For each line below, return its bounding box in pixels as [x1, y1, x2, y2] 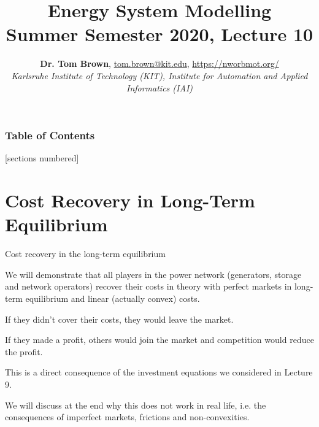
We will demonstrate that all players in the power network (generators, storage [5, 267, 302, 280]
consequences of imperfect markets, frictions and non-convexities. [5, 410, 250, 423]
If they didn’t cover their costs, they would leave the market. [5, 312, 234, 325]
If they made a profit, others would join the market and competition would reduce [5, 333, 314, 346]
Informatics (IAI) [126, 81, 193, 94]
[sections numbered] [5, 152, 79, 164]
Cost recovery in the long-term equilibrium [5, 247, 166, 260]
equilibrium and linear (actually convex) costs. [25, 292, 200, 305]
